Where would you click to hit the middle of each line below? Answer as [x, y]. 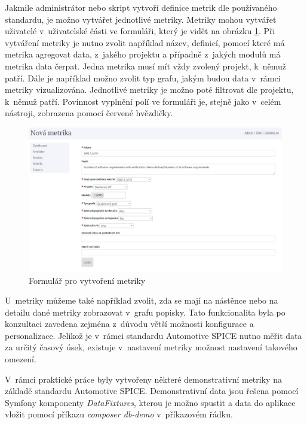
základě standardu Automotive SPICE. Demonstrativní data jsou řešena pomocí [152, 391]
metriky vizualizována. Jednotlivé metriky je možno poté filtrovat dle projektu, [149, 90]
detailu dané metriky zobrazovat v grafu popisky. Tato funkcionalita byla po [145, 312]
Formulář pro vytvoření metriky [87, 280]
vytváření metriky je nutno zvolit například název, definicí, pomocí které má [145, 42]
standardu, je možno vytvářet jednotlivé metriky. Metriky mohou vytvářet [141, 19]
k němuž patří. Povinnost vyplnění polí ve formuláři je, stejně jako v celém [143, 101]
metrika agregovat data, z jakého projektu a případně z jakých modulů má [143, 54]
